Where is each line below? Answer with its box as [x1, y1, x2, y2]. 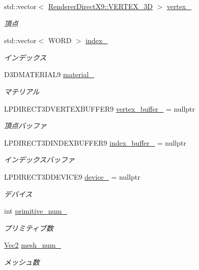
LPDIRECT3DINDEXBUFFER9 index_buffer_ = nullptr [4, 137, 186, 148]
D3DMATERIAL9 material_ [4, 69, 94, 80]
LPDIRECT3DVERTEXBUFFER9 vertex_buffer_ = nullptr [4, 103, 195, 114]
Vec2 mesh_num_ [4, 240, 61, 250]
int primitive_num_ [4, 206, 67, 216]
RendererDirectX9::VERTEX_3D [48, 1, 153, 11]
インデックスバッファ [4, 154, 75, 165]
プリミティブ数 [4, 222, 54, 233]
